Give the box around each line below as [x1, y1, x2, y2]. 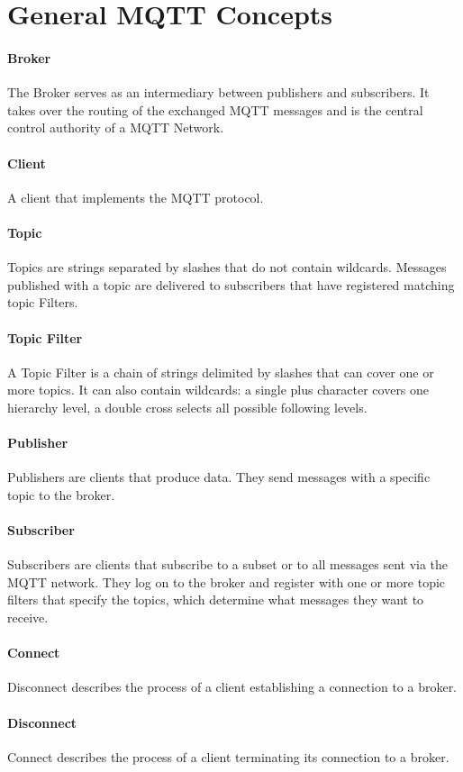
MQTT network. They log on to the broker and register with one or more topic [7, 572, 446, 591]
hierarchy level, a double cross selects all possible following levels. [7, 397, 368, 416]
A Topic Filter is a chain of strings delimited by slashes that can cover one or [7, 362, 434, 381]
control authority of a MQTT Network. [7, 118, 224, 137]
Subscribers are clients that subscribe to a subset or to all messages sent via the [7, 555, 449, 574]
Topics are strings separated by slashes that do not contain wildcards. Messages [7, 258, 447, 277]
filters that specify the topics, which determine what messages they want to [7, 590, 424, 609]
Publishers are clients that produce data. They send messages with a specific [7, 468, 431, 486]
